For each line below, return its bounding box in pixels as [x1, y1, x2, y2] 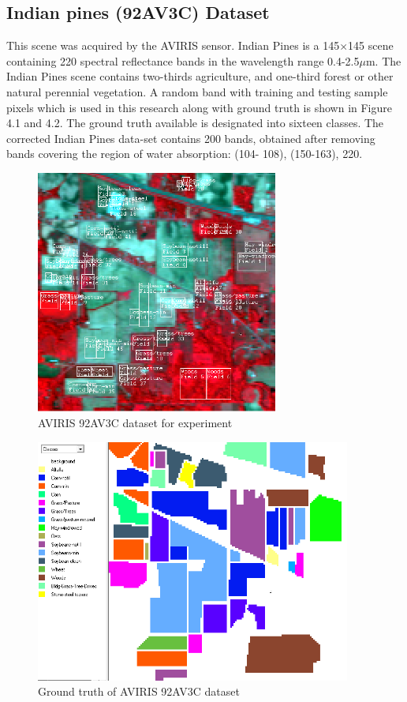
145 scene [348, 37, 394, 54]
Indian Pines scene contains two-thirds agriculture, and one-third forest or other [6, 68, 394, 84]
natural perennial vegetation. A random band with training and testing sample [6, 83, 388, 99]
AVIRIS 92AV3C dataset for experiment [38, 414, 233, 430]
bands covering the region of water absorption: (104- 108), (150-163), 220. [6, 145, 363, 162]
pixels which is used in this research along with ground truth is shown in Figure [6, 99, 393, 115]
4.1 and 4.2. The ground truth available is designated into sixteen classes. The [6, 114, 384, 131]
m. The [365, 52, 401, 69]
